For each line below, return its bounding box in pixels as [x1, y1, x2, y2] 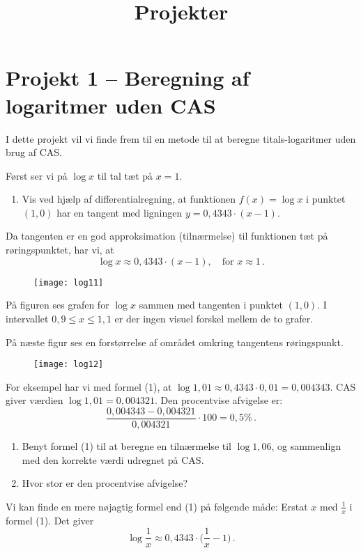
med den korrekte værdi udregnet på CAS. [22, 452, 204, 467]
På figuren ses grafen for [6, 297, 109, 312]
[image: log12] [33, 359, 104, 370]
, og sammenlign [271, 439, 341, 453]
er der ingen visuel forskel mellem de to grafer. [114, 311, 314, 325]
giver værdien [6, 393, 63, 407]
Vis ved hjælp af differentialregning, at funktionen [22, 192, 236, 206]
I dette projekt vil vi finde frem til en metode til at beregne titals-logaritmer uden [6, 131, 356, 146]
